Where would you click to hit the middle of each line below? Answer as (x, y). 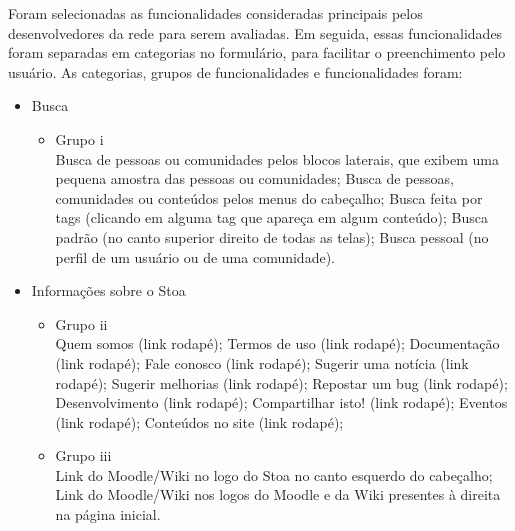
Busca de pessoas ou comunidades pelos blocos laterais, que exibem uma (277, 158)
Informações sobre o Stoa (108, 290)
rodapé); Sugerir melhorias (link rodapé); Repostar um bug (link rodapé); (281, 382)
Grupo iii (83, 455)
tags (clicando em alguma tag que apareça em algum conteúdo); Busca (271, 217)
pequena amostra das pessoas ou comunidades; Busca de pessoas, (254, 178)
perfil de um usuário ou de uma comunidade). (195, 256)
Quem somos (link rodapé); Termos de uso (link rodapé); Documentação (277, 343)
